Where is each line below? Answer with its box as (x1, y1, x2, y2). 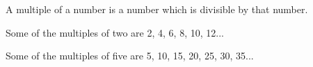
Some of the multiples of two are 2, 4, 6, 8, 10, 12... (6, 25, 224, 39)
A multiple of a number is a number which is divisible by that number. (6, 2, 308, 16)
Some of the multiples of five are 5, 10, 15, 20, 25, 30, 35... (6, 48, 254, 63)
